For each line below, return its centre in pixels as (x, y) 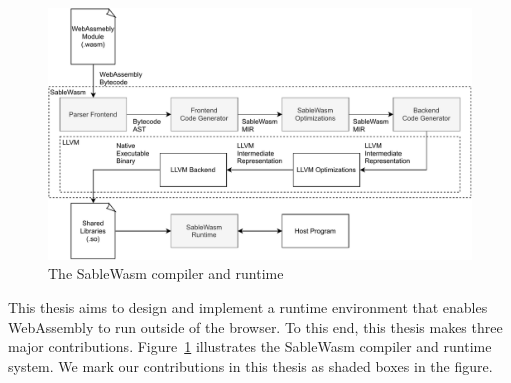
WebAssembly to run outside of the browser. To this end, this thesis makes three (255, 326)
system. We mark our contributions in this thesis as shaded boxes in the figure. (250, 365)
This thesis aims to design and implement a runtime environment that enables (248, 306)
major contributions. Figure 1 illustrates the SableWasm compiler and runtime (250, 346)
